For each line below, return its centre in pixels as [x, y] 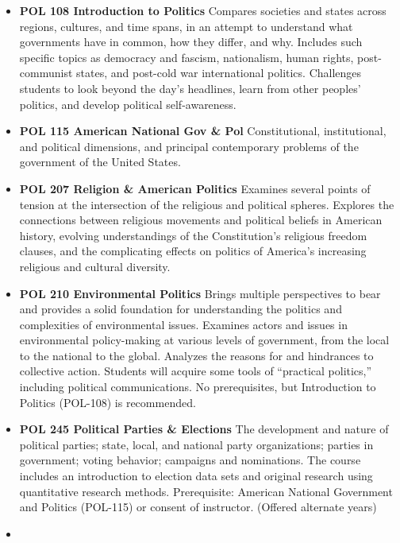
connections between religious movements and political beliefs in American [201, 220]
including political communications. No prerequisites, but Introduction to [198, 387]
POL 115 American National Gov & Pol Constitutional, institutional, [203, 131]
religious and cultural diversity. [95, 266]
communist [46, 73]
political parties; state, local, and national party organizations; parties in [196, 444]
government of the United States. [100, 162]
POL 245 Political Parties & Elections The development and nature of [204, 429]
